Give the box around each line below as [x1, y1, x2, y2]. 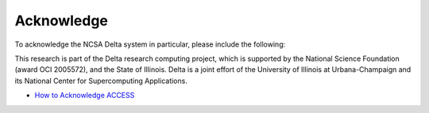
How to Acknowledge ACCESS [34, 91, 135, 100]
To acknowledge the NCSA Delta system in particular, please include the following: [14, 40, 286, 49]
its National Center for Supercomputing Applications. [14, 76, 188, 85]
